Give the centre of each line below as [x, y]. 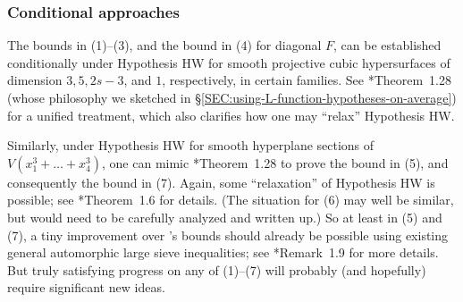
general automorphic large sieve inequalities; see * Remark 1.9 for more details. [223, 252]
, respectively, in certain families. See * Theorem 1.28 [307, 80]
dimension [35, 80]
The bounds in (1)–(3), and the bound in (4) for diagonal [164, 45]
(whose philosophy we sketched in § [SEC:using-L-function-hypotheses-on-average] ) [232, 97]
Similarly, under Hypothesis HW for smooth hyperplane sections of [191, 145]
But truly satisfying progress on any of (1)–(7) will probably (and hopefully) [217, 269]
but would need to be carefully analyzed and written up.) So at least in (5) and [225, 217]
